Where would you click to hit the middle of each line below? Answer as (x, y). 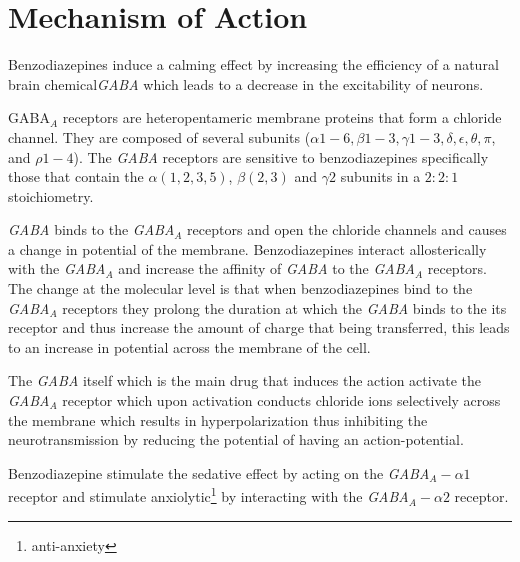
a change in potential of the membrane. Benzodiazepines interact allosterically (247, 248)
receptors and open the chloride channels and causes (347, 229)
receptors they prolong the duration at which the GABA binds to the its (284, 307)
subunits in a (380, 176)
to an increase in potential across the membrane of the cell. (189, 346)
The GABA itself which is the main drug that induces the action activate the (245, 380)
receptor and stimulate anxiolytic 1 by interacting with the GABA (208, 495)
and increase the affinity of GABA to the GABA (266, 268)
